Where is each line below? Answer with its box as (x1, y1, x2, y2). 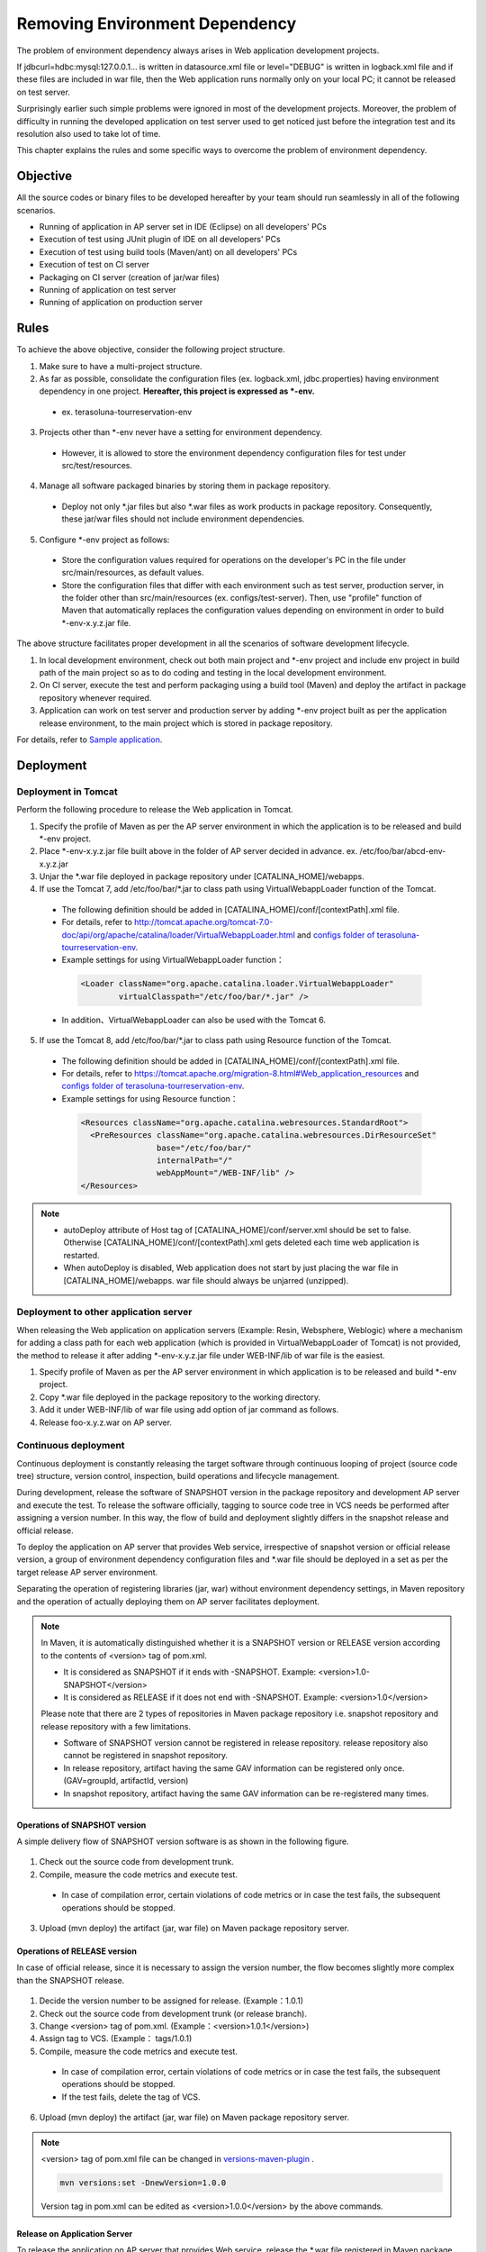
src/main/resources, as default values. (61, 568, 204, 578)
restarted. (63, 1249, 100, 1260)
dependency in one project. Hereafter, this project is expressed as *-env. (39, 386, 315, 396)
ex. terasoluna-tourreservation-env (61, 406, 193, 417)
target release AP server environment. (16, 1566, 158, 1577)
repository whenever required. (39, 692, 152, 703)
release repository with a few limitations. (40, 1721, 191, 1731)
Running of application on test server (39, 284, 177, 295)
